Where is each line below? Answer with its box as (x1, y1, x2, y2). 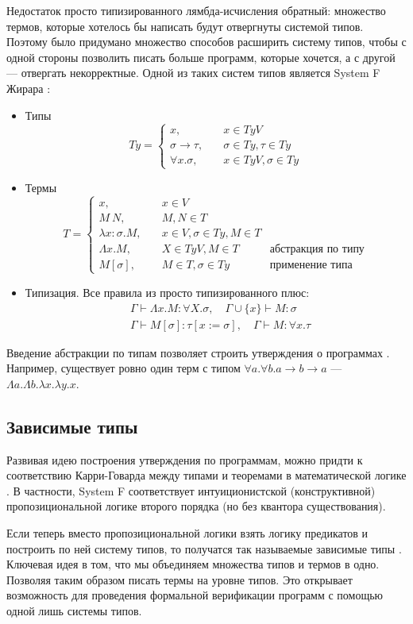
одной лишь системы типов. (6, 602, 142, 618)
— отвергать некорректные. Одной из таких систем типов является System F (6, 64, 380, 81)
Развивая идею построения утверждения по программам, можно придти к (6, 451, 363, 468)
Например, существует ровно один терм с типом (6, 360, 241, 376)
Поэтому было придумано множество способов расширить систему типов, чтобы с (6, 33, 407, 50)
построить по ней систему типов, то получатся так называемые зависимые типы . (6, 540, 402, 557)
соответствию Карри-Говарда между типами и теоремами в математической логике (6, 467, 407, 483)
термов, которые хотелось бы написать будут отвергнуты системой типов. (6, 17, 364, 34)
